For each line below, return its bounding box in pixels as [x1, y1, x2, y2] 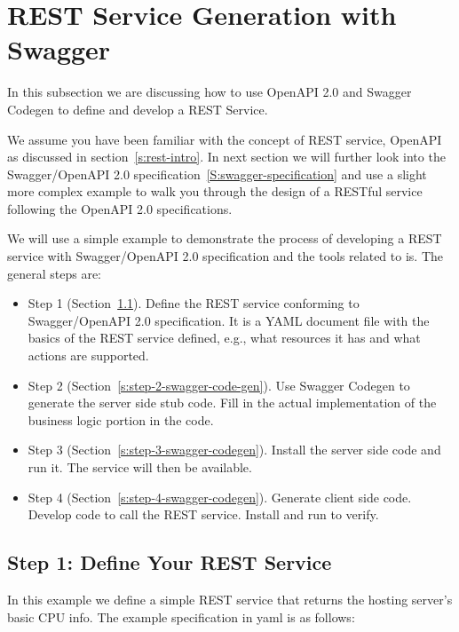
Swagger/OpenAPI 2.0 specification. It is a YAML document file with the [28, 311, 430, 329]
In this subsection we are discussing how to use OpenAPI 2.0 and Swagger [7, 83, 412, 101]
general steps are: [7, 264, 101, 282]
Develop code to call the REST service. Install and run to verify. [28, 505, 379, 524]
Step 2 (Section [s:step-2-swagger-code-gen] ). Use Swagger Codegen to [28, 375, 410, 394]
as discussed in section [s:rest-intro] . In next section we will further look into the [7, 147, 446, 166]
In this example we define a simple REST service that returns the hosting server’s [7, 589, 453, 608]
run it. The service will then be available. [28, 458, 252, 476]
